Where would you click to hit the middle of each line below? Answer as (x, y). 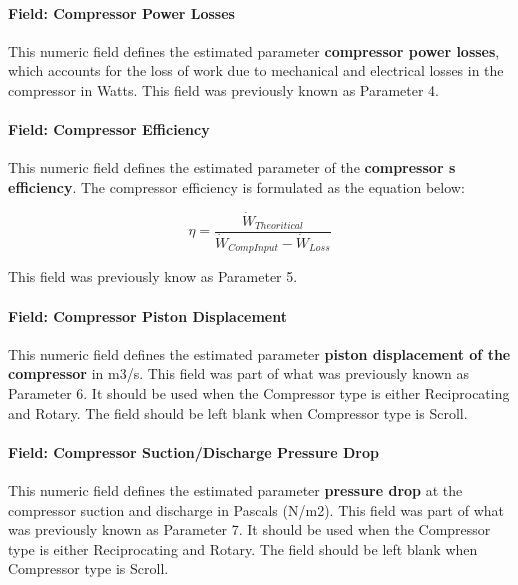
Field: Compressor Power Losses (121, 12)
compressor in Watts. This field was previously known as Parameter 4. (224, 89)
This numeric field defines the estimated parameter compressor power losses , (254, 50)
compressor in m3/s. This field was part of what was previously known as (239, 373)
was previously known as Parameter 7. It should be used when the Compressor (249, 529)
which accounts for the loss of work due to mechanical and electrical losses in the (256, 70)
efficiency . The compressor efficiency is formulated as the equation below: (236, 186)
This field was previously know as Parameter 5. (153, 276)
